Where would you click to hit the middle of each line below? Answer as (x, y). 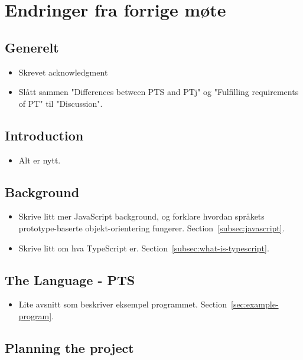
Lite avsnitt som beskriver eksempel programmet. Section (123, 304)
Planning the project (69, 347)
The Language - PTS (70, 279)
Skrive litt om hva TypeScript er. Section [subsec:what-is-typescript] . (144, 248)
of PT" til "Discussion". (61, 103)
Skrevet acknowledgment (63, 72)
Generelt (32, 47)
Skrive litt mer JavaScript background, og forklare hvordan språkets (141, 216)
